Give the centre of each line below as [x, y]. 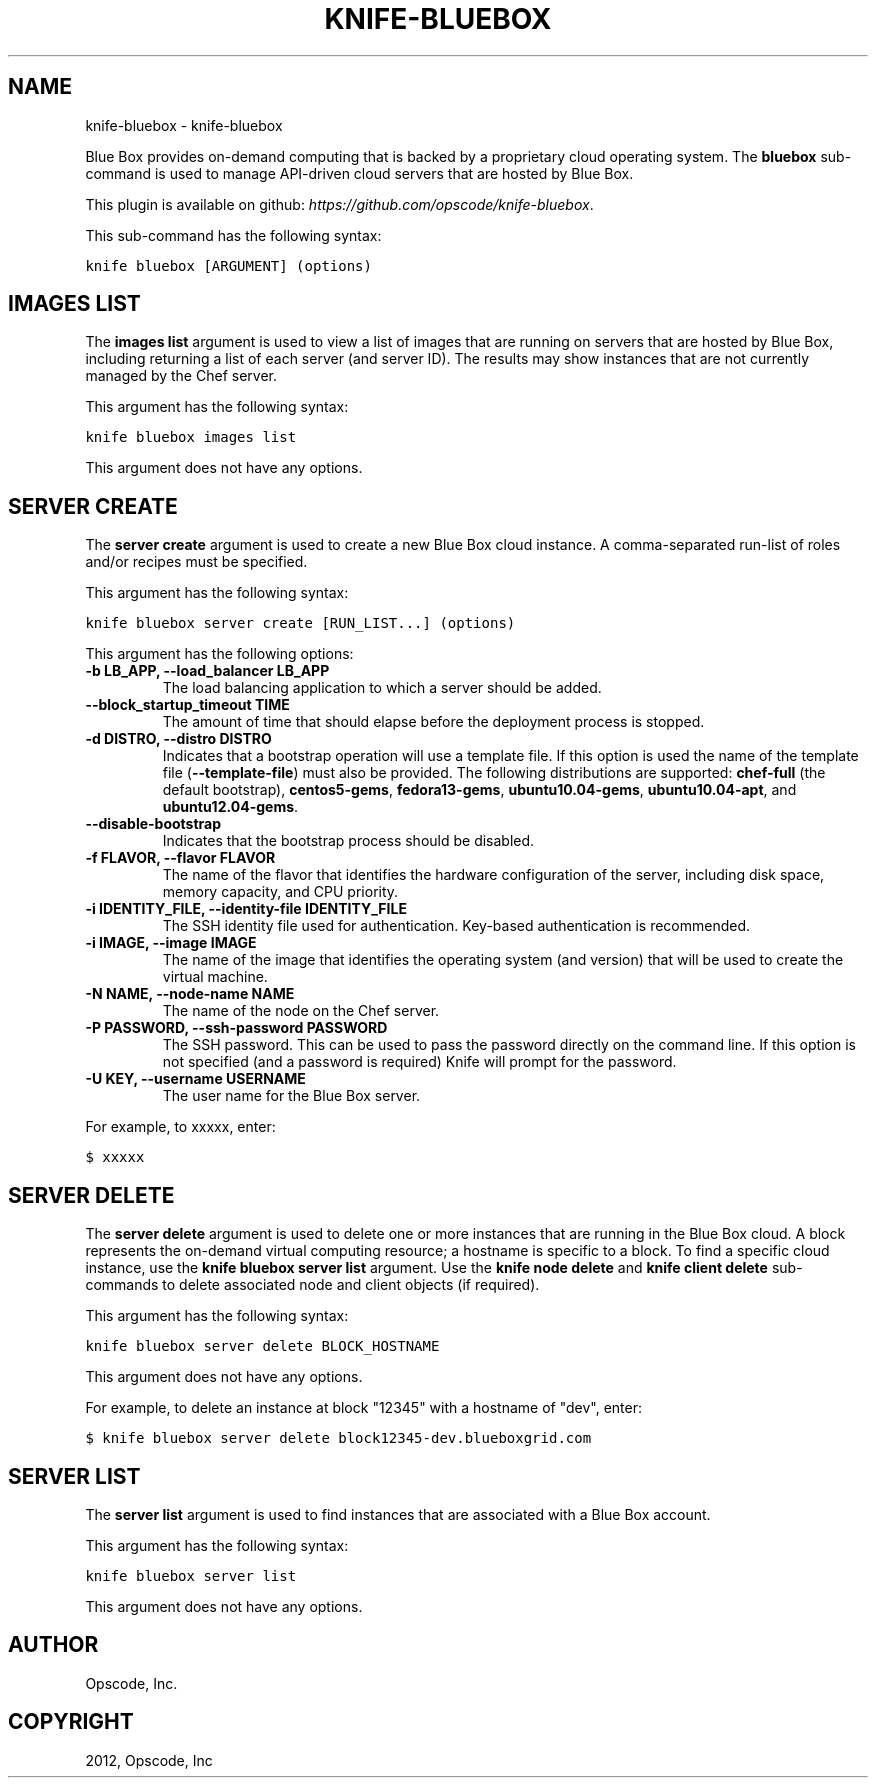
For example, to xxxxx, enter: [180, 1127]
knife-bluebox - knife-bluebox [184, 125]
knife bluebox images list [191, 437]
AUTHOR [53, 1645]
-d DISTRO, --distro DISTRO [178, 739]
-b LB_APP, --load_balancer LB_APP [207, 671]
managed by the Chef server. [181, 376]
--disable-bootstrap [153, 824]
